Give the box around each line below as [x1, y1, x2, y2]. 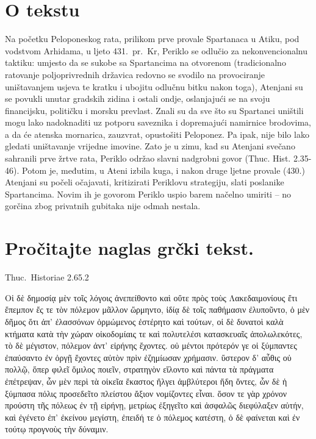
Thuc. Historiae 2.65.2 [5, 271, 89, 284]
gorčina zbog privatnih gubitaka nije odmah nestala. [5, 199, 201, 212]
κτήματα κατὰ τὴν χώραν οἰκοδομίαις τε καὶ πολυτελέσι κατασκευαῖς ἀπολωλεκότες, [5, 327, 303, 340]
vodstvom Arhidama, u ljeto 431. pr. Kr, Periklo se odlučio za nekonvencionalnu [5, 44, 307, 57]
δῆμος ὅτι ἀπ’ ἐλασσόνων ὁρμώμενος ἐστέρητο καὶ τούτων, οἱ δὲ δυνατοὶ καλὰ [5, 315, 284, 327]
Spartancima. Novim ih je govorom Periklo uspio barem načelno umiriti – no [5, 187, 292, 200]
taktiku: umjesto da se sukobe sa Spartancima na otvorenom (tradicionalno [5, 56, 286, 69]
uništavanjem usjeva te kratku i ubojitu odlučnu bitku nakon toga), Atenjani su [5, 80, 303, 93]
